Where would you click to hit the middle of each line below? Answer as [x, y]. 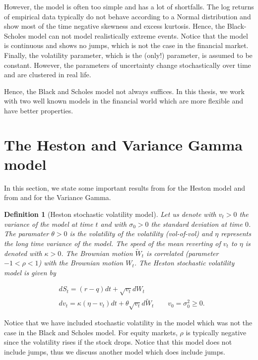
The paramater [27, 233]
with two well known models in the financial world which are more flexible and [124, 101]
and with [114, 224]
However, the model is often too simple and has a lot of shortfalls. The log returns [129, 6]
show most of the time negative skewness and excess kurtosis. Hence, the [115, 26]
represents [236, 233]
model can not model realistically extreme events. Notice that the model [138, 35]
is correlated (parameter [183, 253]
